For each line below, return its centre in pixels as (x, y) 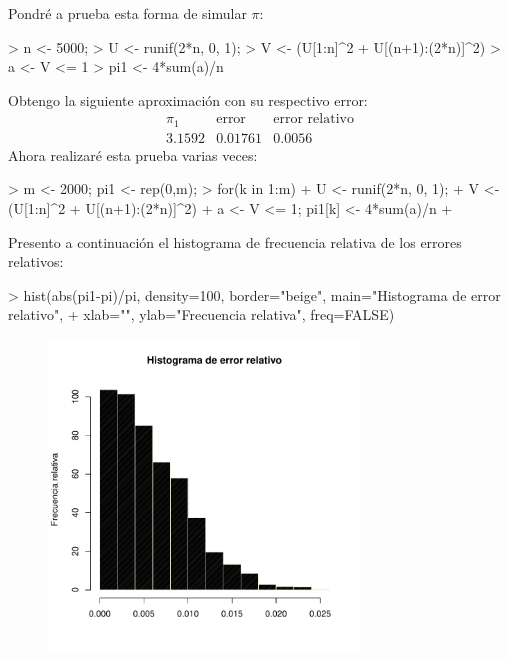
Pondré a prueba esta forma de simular (127, 13)
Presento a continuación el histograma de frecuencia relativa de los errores (235, 241)
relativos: (36, 261)
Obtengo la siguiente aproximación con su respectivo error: (188, 99)
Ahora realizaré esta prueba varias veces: (133, 154)
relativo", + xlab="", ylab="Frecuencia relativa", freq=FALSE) (201, 314)
